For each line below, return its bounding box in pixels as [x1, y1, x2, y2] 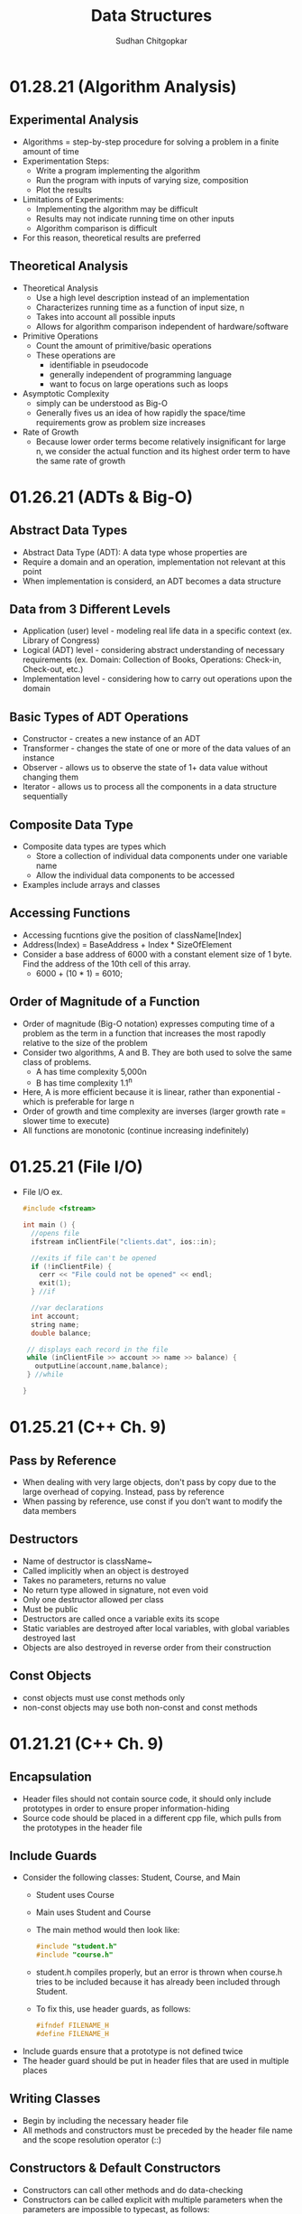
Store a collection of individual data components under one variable [35, 851, 288, 861]
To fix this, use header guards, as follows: [35, 2004, 191, 2014]
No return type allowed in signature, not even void [22, 1584, 209, 1595]
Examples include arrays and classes [22, 880, 160, 890]
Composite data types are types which [22, 841, 167, 852]
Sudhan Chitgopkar [115, 35, 188, 46]
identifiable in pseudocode [49, 359, 149, 370]
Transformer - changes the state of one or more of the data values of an [22, 743, 291, 754]
